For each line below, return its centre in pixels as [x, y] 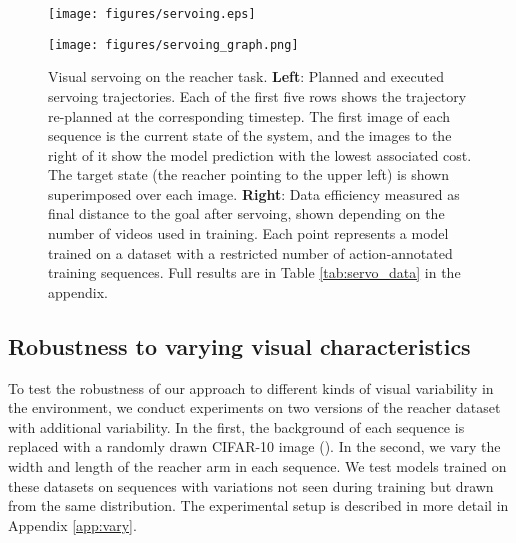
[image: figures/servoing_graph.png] [173, 44]
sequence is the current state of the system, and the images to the [250, 135]
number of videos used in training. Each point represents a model [248, 233]
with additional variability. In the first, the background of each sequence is [236, 426]
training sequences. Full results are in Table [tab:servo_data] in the [254, 272]
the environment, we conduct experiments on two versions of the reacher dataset [254, 407]
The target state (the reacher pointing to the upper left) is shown [248, 174]
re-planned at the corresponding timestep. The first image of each [249, 115]
